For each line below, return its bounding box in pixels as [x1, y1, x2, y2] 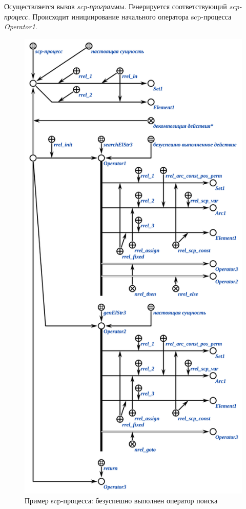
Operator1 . [4, 21, 37, 32]
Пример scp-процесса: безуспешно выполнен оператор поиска [25, 495, 218, 506]
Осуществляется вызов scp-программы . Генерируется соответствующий [4, 1, 227, 11]
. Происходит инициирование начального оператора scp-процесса [28, 11, 232, 22]
